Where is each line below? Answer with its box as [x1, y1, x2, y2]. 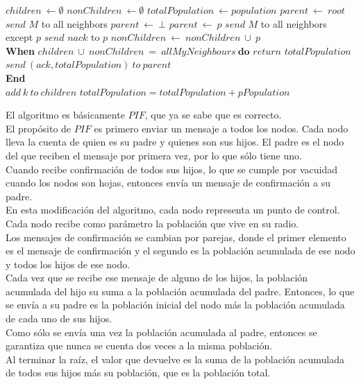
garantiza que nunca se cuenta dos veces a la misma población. [6, 338, 273, 353]
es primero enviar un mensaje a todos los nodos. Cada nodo [94, 121, 349, 135]
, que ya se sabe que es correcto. [144, 107, 282, 122]
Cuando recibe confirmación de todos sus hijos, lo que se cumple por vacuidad [6, 162, 338, 176]
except [6, 30, 33, 44]
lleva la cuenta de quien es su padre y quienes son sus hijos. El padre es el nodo [6, 134, 344, 149]
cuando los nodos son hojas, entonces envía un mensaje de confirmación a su [6, 175, 331, 190]
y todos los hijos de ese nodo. [6, 256, 131, 271]
